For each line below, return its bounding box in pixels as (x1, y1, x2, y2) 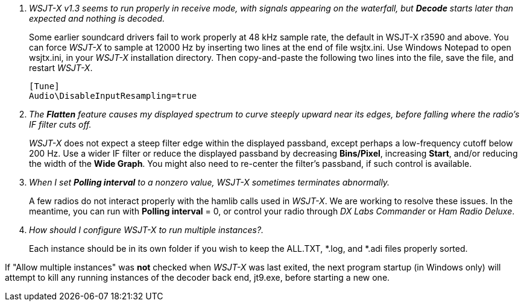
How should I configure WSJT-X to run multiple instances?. (29, 225, 264, 235)
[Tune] (29, 81, 60, 91)
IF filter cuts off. (29, 119, 92, 130)
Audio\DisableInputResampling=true (29, 91, 197, 101)
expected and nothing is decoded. (29, 13, 165, 23)
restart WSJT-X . (29, 63, 93, 73)
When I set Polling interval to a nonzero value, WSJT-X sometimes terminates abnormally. (29, 177, 390, 187)
